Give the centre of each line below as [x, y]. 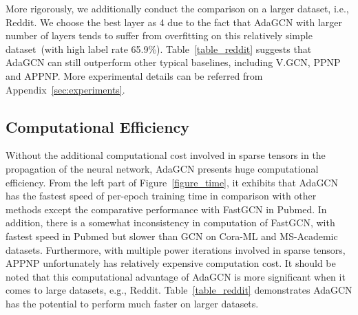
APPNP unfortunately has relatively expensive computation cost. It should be [171, 263]
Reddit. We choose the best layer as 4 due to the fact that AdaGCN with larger [174, 22]
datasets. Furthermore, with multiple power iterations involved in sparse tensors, [176, 249]
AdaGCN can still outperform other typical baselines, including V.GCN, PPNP [173, 62]
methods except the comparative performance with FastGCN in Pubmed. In [166, 209]
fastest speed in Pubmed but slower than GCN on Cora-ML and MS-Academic [172, 236]
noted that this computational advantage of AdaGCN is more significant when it [176, 276]
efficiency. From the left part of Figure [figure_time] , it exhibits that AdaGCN [172, 182]
